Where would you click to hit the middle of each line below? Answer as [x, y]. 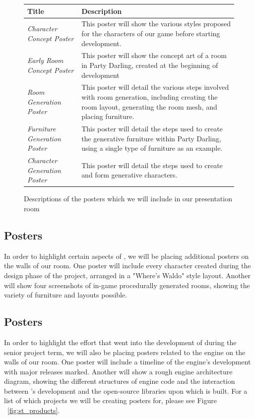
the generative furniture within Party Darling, [151, 138]
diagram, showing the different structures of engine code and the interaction [120, 381]
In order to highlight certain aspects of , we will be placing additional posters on [127, 256]
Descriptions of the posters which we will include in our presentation [128, 199]
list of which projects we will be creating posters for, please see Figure [110, 400]
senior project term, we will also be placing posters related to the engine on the [125, 352]
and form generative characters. [129, 175]
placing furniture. [108, 116]
